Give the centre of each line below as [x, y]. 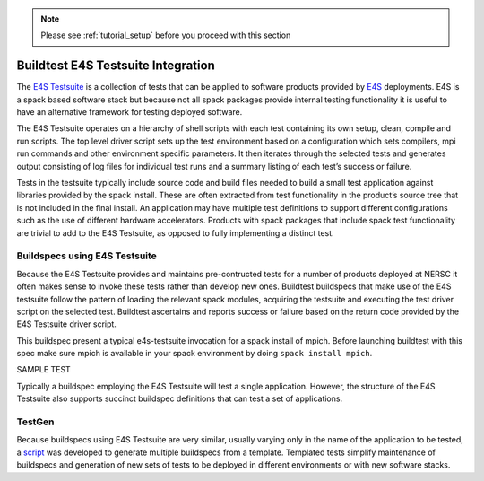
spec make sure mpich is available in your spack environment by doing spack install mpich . [194, 354]
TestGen [35, 422]
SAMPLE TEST [43, 370]
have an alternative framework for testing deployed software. [130, 112]
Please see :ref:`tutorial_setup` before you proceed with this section [166, 35]
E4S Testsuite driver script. [66, 324]
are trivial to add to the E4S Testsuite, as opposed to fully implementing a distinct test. [176, 232]
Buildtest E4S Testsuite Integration [116, 66]
